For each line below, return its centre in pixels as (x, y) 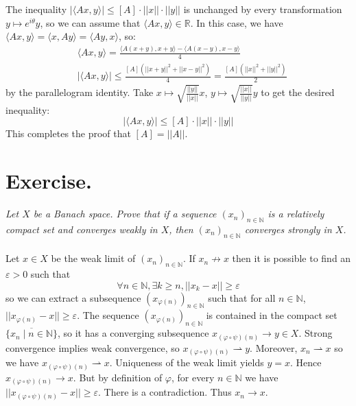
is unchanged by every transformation (263, 9)
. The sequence (108, 315)
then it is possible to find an (292, 258)
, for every (193, 377)
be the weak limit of (93, 258)
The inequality (36, 9)
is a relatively (296, 214)
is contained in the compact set (272, 315)
